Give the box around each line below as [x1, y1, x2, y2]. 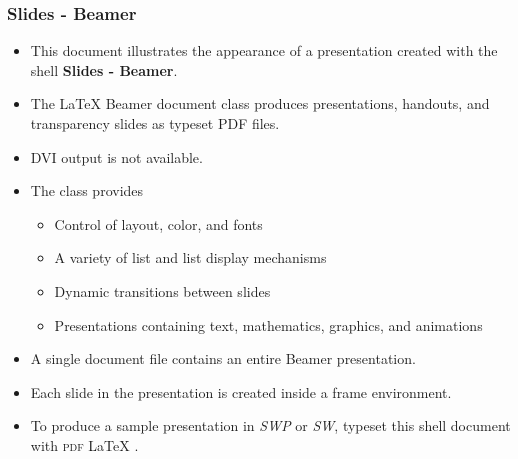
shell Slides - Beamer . [30, 59, 178, 80]
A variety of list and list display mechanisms [54, 247, 327, 268]
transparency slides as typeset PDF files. [30, 113, 280, 133]
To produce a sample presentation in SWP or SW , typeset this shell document [30, 415, 511, 436]
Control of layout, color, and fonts [54, 213, 263, 234]
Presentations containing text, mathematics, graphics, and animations [54, 314, 483, 335]
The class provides [30, 180, 144, 201]
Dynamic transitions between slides [54, 280, 271, 301]
